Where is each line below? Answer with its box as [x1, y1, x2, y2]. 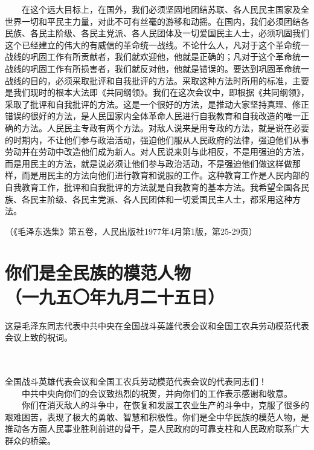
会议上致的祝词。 [5, 331, 72, 344]
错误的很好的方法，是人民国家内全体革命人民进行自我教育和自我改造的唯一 [5, 109, 301, 122]
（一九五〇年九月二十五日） [5, 284, 225, 308]
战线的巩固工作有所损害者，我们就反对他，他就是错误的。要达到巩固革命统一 [5, 62, 309, 74]
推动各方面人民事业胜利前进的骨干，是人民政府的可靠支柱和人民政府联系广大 [5, 422, 309, 435]
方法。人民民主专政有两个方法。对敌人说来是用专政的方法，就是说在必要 [21, 121, 309, 134]
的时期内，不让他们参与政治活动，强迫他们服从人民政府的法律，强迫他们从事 [5, 133, 309, 146]
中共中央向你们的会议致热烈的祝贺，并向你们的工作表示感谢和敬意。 [21, 386, 292, 399]
